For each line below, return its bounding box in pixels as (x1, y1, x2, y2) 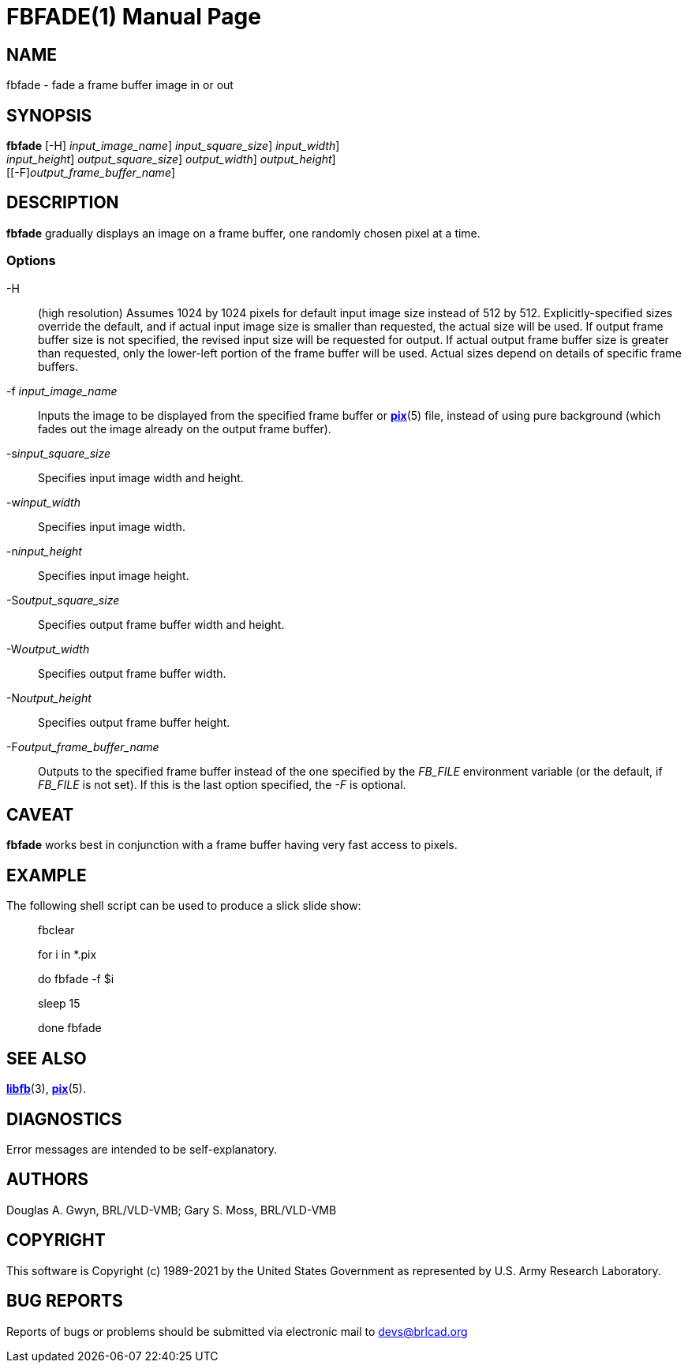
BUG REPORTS (6, 1291, 123, 1311)
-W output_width (6, 641, 90, 656)
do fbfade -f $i (38, 972, 114, 986)
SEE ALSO (6, 1048, 87, 1068)
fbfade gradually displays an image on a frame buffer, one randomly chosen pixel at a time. (6, 226, 480, 240)
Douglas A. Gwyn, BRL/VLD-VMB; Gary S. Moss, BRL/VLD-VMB (6, 1203, 337, 1217)
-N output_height (6, 690, 92, 705)
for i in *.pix (38, 948, 97, 962)
